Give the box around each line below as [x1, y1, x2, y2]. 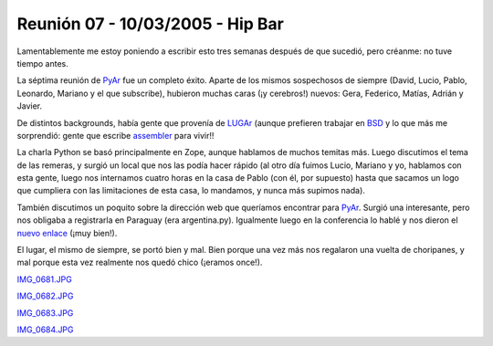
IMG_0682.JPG [16, 290, 74, 301]
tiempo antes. [16, 58, 68, 68]
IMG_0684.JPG [16, 324, 74, 335]
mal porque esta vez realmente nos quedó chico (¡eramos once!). [16, 257, 263, 268]
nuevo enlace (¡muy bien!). [16, 227, 118, 238]
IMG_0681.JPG [16, 274, 72, 285]
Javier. [16, 100, 43, 111]
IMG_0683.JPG [16, 307, 74, 319]
